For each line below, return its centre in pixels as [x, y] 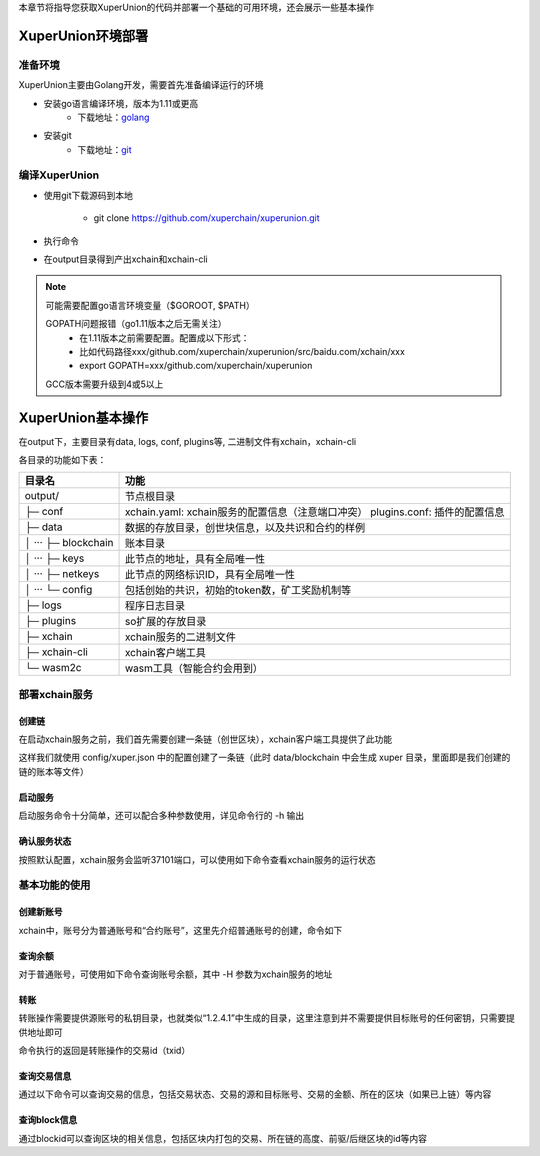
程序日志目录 [154, 606]
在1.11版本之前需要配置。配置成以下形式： [164, 337]
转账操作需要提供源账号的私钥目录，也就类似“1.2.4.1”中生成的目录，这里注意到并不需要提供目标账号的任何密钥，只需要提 [266, 1018]
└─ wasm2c [53, 668]
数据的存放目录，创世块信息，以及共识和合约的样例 [244, 528]
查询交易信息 [45, 1076]
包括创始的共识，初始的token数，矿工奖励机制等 [238, 590]
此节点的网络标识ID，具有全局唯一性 [209, 575]
